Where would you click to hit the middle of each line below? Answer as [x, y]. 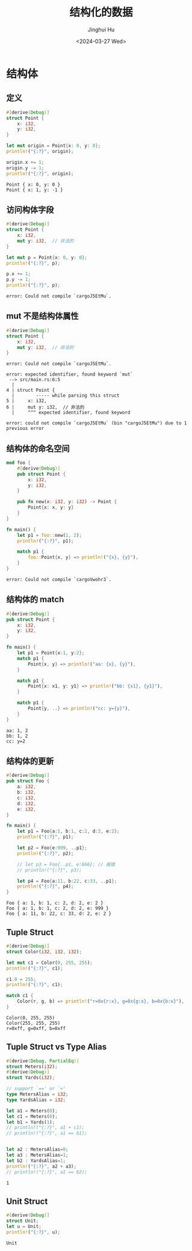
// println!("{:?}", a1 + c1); [45, 1128]
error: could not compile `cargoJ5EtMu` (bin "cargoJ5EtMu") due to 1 [97, 423]
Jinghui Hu [101, 29]
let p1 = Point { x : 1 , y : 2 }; [51, 653]
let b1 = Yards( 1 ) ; [31, 1122]
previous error [25, 429]
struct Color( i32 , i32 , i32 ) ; [44, 952]
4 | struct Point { [31, 391]
